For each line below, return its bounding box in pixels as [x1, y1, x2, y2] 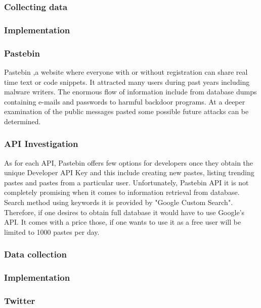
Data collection [4, 248, 67, 261]
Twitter [4, 294, 35, 307]
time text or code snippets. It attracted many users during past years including [4, 76, 250, 87]
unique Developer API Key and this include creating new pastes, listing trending [4, 167, 254, 178]
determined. [4, 116, 41, 126]
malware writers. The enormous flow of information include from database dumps [4, 86, 257, 97]
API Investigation [4, 137, 78, 150]
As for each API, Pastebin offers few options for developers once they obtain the [4, 157, 253, 168]
